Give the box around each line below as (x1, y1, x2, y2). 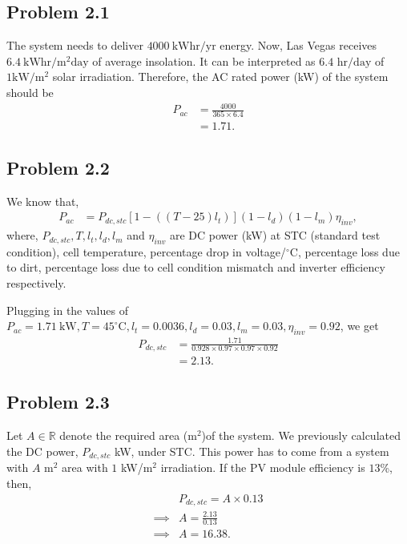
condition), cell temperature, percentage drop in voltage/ (6, 243, 287, 260)
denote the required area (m (59, 427, 197, 444)
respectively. (6, 275, 66, 292)
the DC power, (6, 442, 79, 459)
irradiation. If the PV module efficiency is (160, 459, 365, 476)
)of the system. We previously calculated (201, 427, 401, 444)
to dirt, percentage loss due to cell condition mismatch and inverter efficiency (6, 259, 385, 276)
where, (6, 227, 38, 244)
